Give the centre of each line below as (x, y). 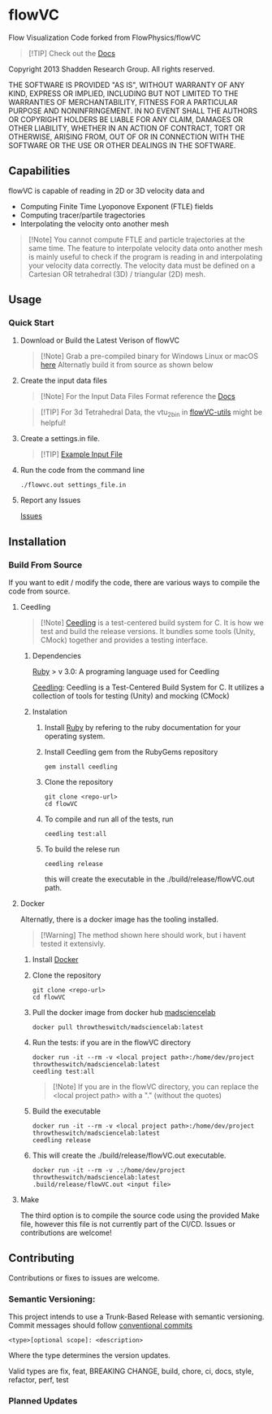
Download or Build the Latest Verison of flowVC (100, 340)
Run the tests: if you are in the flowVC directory (111, 1042)
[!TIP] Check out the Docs (72, 53)
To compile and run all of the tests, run (109, 819)
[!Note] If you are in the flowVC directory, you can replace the (155, 1086)
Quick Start (31, 323)
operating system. (75, 736)
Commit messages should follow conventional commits (101, 1325)
